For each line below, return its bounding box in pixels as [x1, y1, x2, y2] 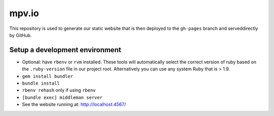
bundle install [22, 81, 60, 86]
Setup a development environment [9, 46, 121, 54]
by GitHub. [9, 32, 32, 38]
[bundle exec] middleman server [22, 94, 102, 100]
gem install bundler [22, 73, 74, 79]
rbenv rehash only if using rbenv [22, 87, 96, 93]
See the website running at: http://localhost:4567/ [22, 101, 126, 107]
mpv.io [9, 8, 39, 19]
